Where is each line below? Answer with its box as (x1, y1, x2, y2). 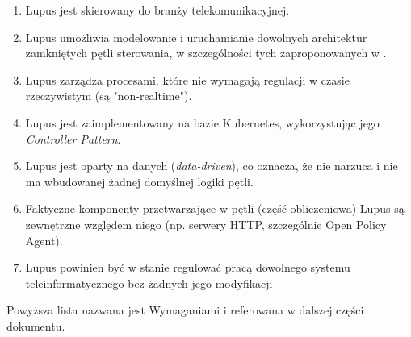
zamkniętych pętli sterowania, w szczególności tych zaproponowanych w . (25, 44, 387, 61)
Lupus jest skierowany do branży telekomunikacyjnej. (25, 2, 290, 18)
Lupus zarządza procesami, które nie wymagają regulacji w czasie (25, 71, 350, 88)
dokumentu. (6, 317, 65, 334)
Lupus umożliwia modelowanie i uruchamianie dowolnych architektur (25, 28, 367, 45)
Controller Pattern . (25, 130, 121, 147)
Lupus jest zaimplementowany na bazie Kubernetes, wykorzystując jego (25, 114, 380, 131)
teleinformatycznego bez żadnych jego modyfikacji (25, 274, 273, 291)
